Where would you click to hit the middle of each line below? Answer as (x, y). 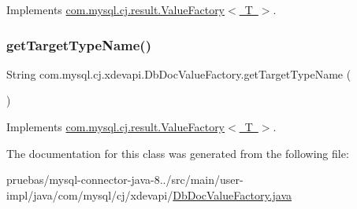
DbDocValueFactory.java (232, 194)
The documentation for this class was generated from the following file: (178, 153)
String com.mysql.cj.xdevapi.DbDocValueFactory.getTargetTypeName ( (179, 73)
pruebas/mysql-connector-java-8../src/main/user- (125, 180)
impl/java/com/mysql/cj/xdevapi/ (90, 194)
